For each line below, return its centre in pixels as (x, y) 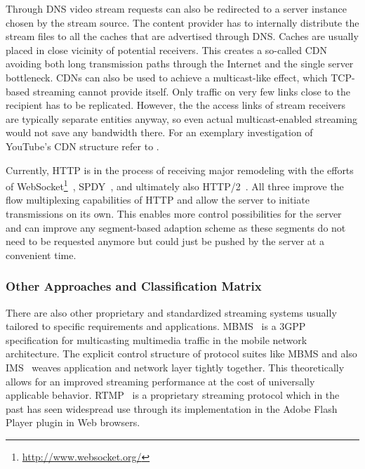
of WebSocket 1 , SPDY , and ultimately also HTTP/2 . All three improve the (175, 185)
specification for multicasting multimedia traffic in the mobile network (157, 339)
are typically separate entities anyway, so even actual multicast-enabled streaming (181, 118)
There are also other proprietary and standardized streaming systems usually (171, 312)
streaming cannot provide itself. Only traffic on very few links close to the (191, 91)
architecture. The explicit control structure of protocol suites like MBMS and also (181, 354)
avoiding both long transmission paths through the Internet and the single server (180, 64)
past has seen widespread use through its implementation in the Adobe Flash (172, 408)
